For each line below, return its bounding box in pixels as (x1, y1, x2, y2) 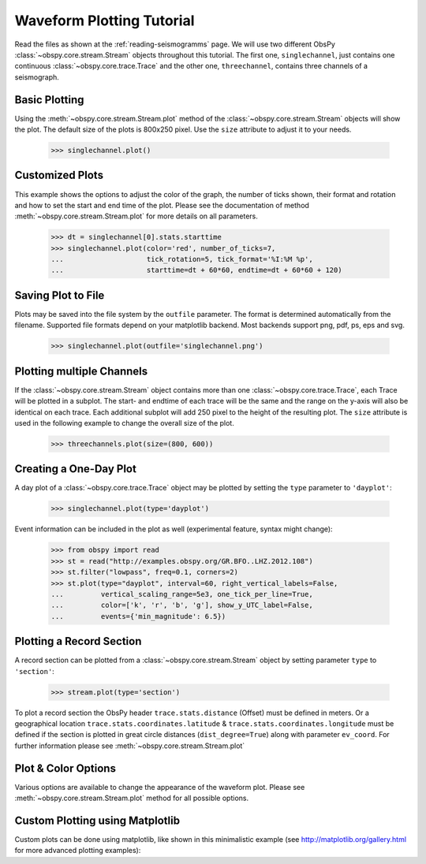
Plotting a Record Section (14, 635, 142, 648)
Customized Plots (14, 169, 104, 182)
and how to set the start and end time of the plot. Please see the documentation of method (14, 200, 309, 210)
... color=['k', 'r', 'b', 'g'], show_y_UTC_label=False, (50, 601, 313, 610)
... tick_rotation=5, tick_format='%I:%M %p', (50, 255, 313, 264)
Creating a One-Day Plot (14, 462, 137, 476)
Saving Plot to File (14, 289, 105, 302)
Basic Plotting (14, 93, 84, 106)
